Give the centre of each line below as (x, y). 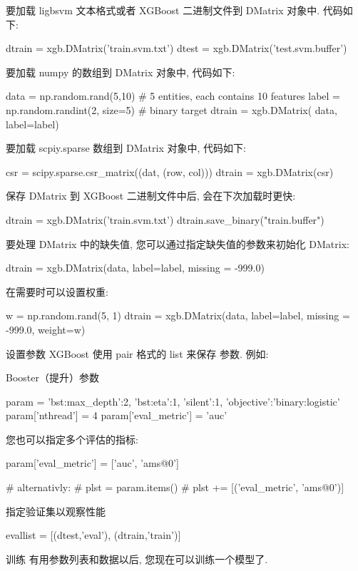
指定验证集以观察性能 (56, 511)
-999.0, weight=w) (46, 329)
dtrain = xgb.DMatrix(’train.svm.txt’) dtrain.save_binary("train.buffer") (165, 219)
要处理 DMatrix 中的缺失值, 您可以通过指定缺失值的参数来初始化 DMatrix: (178, 243)
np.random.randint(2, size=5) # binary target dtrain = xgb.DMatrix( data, (172, 109)
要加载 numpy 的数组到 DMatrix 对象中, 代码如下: (121, 72)
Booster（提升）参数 (52, 377)
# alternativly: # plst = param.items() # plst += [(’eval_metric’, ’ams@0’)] (175, 487)
